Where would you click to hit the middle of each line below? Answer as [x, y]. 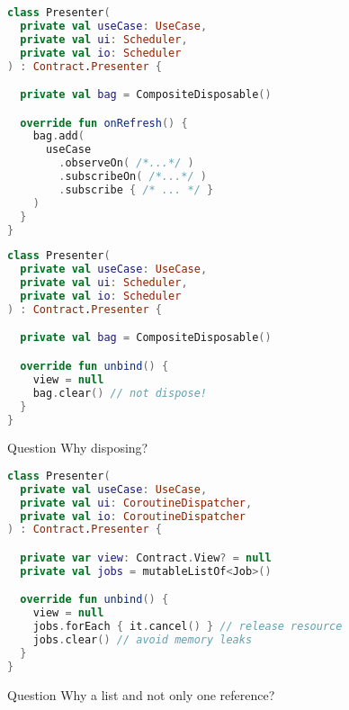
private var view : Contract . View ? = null [146, 558]
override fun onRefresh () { [104, 123]
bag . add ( [58, 136]
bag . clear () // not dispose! [120, 393]
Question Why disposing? [78, 448]
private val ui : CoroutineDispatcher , [136, 503]
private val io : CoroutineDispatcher [133, 516]
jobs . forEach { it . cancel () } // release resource [188, 627]
